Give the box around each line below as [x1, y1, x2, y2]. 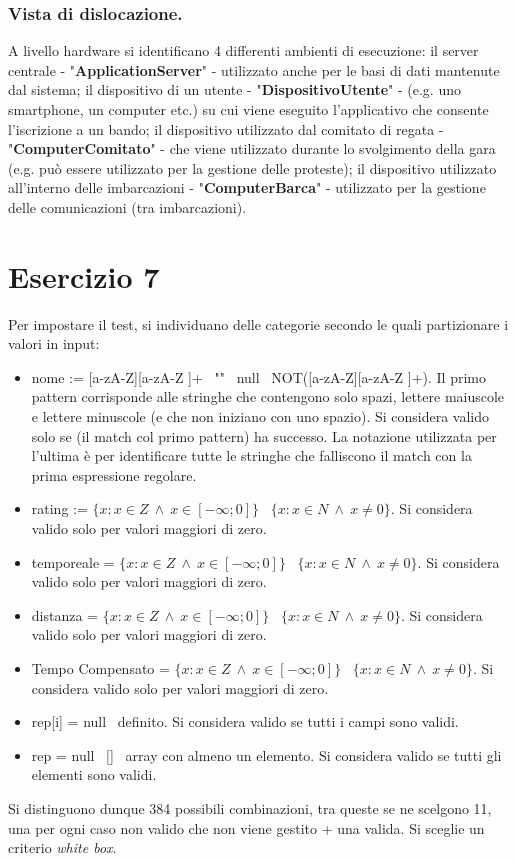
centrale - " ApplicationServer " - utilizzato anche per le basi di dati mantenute [8, 59, 500, 80]
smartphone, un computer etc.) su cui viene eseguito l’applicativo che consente [8, 99, 489, 119]
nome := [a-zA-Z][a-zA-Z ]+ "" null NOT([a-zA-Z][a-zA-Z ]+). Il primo [31, 366, 486, 387]
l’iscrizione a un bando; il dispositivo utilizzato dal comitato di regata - [8, 118, 444, 139]
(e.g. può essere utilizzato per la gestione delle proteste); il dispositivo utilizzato [8, 157, 497, 178]
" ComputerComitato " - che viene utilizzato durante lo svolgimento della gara [8, 138, 496, 159]
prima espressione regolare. [31, 464, 197, 485]
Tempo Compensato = [31, 658, 170, 678]
